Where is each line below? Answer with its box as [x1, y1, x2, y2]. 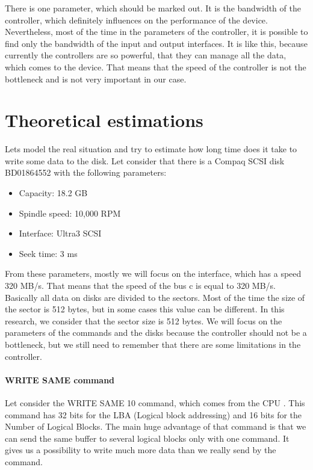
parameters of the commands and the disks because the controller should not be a [5, 326, 307, 339]
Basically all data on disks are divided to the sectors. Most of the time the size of [5, 291, 305, 303]
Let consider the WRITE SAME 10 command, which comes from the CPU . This [5, 396, 305, 409]
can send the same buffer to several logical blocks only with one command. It [5, 431, 290, 444]
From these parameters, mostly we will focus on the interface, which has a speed [5, 267, 302, 280]
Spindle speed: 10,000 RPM [19, 206, 121, 219]
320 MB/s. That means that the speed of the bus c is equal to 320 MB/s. [5, 279, 276, 292]
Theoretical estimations [5, 108, 203, 132]
